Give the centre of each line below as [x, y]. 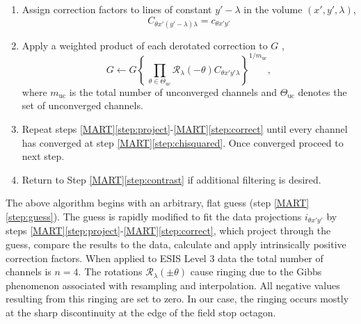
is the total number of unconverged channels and [173, 91]
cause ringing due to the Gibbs [256, 272]
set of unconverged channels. [82, 105]
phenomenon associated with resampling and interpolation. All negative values [173, 285]
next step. [43, 156]
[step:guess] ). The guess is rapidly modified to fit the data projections [154, 217]
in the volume [273, 9]
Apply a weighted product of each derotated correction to [145, 45]
